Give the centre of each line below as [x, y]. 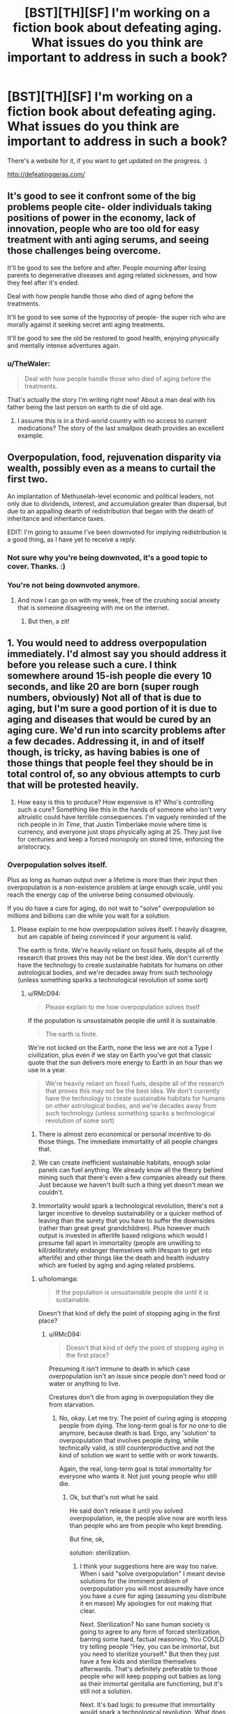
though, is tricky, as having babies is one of [104, 752]
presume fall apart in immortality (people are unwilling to [119, 1243]
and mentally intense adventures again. [64, 345]
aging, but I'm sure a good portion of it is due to [112, 708]
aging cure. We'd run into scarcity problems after [116, 731]
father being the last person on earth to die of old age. [85, 408]
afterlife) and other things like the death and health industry [124, 1258]
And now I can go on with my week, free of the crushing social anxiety [118, 600]
